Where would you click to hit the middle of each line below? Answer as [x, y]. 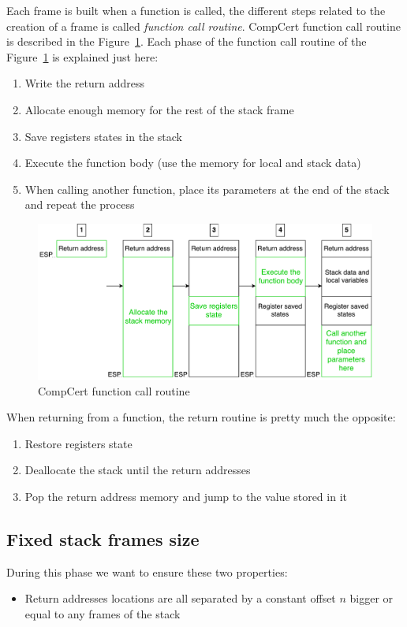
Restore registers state [78, 443]
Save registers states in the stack [103, 136]
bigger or [372, 598]
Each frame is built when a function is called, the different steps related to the [196, 10]
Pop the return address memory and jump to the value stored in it [186, 497]
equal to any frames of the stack [103, 614]
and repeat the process [80, 204]
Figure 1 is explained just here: [82, 56]
